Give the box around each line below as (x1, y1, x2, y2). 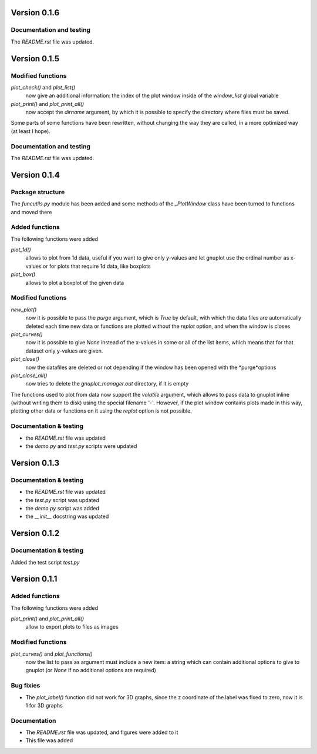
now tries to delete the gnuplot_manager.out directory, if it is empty (25, 380, 189, 387)
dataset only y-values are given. (25, 347, 103, 354)
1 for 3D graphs (25, 702, 63, 709)
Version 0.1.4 (11, 170, 60, 180)
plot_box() (11, 271, 36, 278)
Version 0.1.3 (11, 458, 60, 468)
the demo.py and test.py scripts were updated (25, 443, 137, 450)
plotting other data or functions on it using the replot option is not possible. (11, 407, 192, 414)
